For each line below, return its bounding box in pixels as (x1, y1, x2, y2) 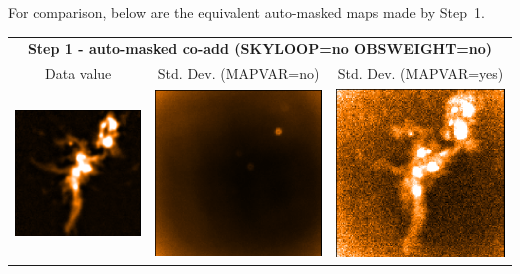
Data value (45, 63, 112, 84)
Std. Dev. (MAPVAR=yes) (337, 63, 504, 84)
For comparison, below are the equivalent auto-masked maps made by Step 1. (8, 2, 485, 22)
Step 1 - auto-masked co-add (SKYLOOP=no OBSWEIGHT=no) (27, 38, 493, 59)
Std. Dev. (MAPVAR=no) (157, 63, 320, 84)
